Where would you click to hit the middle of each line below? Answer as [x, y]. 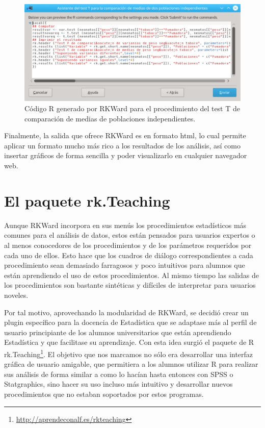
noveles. [16, 295]
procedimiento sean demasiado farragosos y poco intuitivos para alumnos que [125, 265]
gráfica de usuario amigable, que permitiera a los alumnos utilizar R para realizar [131, 364]
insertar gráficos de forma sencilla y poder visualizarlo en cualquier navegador [126, 155]
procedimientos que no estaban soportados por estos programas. [104, 394]
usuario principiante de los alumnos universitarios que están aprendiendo [118, 332]
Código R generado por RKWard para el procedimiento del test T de [132, 108]
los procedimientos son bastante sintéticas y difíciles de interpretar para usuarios [130, 285]
